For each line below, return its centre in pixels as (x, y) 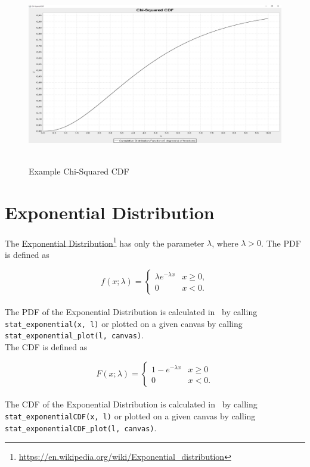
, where (225, 243)
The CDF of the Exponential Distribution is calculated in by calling (131, 404)
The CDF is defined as (46, 347)
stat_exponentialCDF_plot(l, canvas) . (81, 427)
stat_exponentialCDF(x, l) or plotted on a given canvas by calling (130, 415)
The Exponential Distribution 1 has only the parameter (105, 242)
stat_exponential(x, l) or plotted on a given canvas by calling (124, 323)
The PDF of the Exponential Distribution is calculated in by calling (131, 312)
